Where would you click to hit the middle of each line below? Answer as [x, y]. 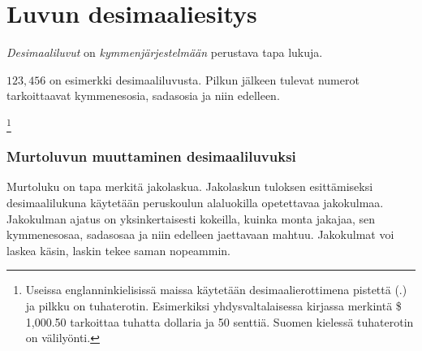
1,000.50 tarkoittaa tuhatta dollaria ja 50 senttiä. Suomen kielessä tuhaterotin [220, 321]
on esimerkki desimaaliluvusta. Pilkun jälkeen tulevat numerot [204, 79]
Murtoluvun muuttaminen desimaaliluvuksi [151, 156]
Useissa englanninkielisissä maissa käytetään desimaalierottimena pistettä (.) [216, 290]
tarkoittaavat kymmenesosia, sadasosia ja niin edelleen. [143, 95]
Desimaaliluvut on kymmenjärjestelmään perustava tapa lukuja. [165, 52]
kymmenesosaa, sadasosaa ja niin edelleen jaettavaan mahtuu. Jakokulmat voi [200, 234]
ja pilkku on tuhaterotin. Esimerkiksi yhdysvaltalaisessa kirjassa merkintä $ [213, 306]
